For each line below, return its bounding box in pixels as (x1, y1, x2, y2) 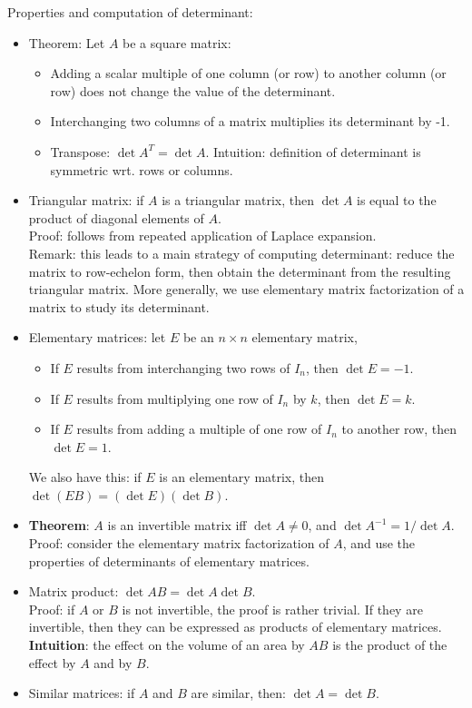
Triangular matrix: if (28, 191, 144, 210)
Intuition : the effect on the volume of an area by (28, 635, 305, 654)
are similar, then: (191, 683, 286, 703)
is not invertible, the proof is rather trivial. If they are (122, 599, 423, 618)
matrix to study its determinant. (28, 297, 210, 316)
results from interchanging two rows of (76, 358, 290, 377)
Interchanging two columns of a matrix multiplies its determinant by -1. (50, 112, 450, 131)
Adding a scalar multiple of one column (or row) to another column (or (50, 64, 447, 83)
